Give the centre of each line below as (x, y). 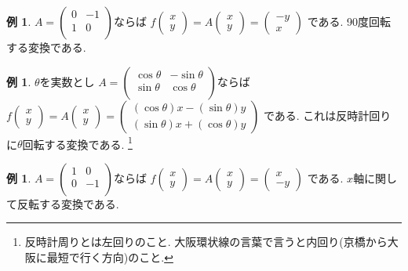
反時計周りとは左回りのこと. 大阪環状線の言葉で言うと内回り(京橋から (206, 242)
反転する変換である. (68, 203)
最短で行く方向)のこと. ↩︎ (110, 257)
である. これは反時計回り (327, 115)
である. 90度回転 (349, 21)
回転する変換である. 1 (77, 143)
